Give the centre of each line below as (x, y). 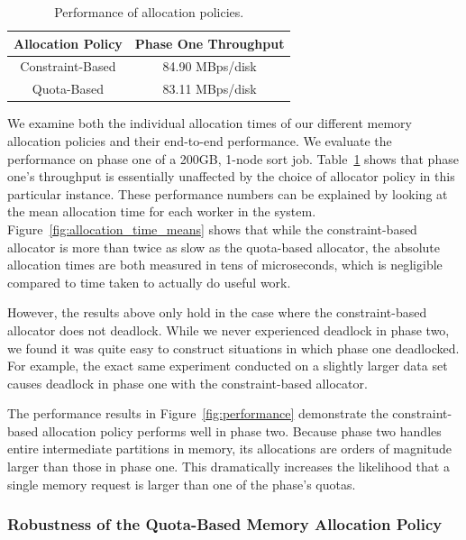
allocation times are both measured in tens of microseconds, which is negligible (225, 265)
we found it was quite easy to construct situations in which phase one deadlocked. (233, 348)
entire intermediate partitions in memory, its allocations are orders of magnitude (229, 448)
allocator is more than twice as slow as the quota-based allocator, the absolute (224, 247)
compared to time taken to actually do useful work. (149, 282)
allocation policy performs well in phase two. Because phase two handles (242, 430)
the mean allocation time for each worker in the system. (162, 211)
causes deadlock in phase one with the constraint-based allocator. (187, 383)
